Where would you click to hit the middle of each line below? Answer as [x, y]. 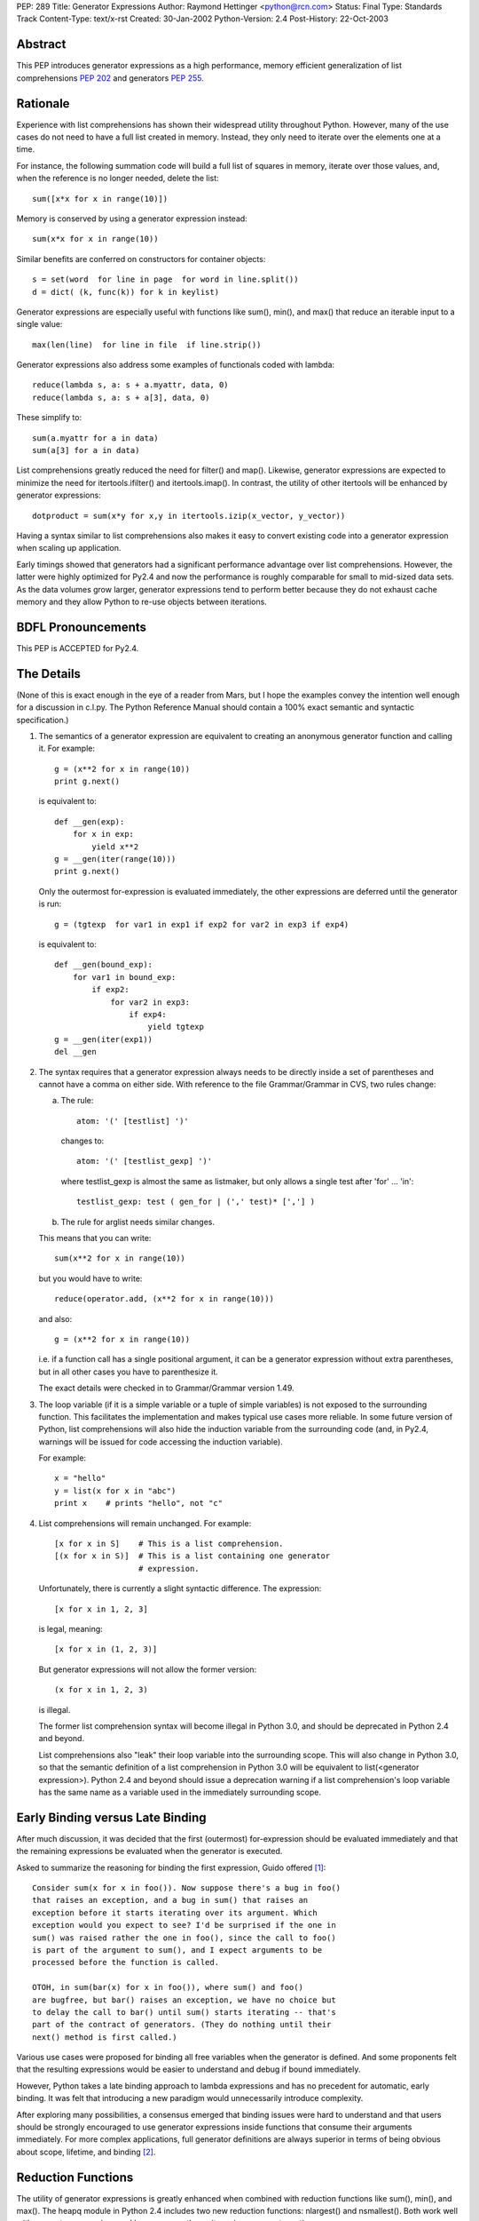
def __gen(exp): [90, 821]
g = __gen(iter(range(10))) [115, 859]
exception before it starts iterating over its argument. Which [175, 1913]
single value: [39, 324]
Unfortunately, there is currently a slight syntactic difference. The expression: [180, 1588]
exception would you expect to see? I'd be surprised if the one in [184, 1925]
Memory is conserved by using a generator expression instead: [132, 219]
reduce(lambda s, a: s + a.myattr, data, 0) [131, 385]
